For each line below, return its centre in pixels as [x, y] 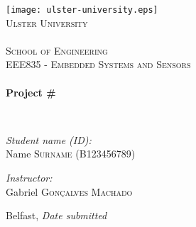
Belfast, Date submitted [56, 215]
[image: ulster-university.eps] [82, 10]
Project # [31, 92]
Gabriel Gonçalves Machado [69, 191]
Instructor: [29, 177]
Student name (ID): [49, 139]
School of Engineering [57, 50]
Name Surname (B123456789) [71, 154]
